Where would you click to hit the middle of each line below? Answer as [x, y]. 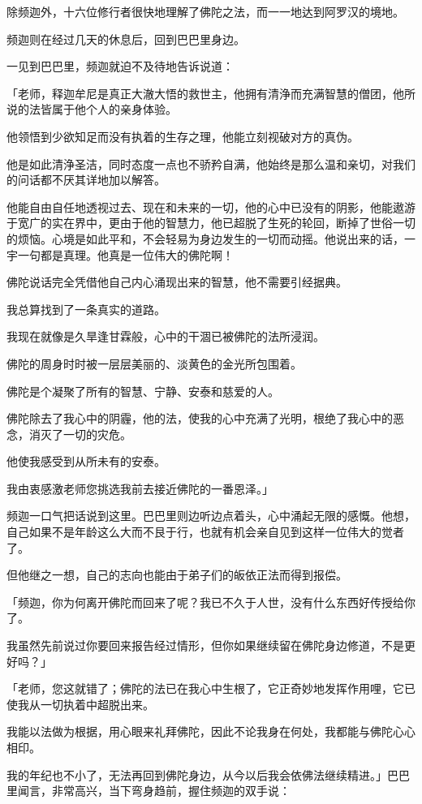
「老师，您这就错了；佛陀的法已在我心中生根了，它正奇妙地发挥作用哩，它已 [211, 688]
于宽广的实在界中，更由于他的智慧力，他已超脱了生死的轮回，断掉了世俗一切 [211, 223]
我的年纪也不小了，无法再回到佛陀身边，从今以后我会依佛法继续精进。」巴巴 [208, 774]
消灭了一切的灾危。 [80, 434]
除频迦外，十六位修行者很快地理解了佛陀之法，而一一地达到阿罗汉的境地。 [205, 11]
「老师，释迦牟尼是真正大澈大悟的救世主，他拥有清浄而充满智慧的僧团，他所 [211, 93]
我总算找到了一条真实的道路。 [86, 309]
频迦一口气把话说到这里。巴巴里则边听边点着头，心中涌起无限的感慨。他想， [211, 516]
